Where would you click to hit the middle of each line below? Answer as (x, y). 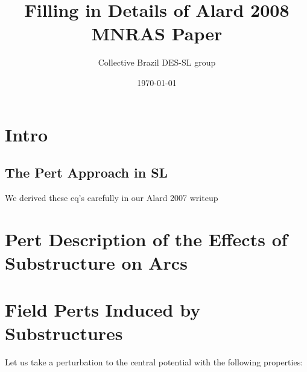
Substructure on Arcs (96, 262)
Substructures (64, 333)
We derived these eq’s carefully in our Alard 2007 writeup (112, 197)
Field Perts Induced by (103, 310)
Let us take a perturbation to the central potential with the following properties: (154, 362)
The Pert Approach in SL (87, 172)
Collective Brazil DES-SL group (157, 62)
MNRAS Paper (157, 33)
